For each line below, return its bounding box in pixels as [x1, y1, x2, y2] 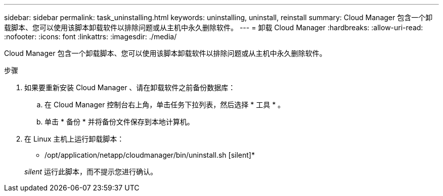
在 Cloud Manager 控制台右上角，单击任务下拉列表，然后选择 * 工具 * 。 [45, 100, 285, 109]
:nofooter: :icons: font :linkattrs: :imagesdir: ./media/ [4, 32, 177, 41]
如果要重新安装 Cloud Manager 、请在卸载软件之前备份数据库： [24, 83, 236, 92]
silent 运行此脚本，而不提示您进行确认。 [24, 167, 158, 176]
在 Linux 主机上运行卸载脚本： [24, 135, 124, 143]
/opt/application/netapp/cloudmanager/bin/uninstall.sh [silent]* [45, 151, 255, 159]
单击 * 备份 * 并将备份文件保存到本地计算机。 [45, 117, 194, 126]
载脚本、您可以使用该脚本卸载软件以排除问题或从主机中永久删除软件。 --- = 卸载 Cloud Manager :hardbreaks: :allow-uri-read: [4, 23, 423, 32]
